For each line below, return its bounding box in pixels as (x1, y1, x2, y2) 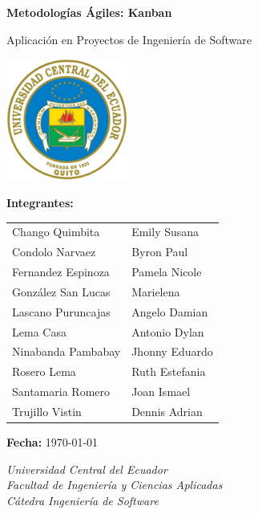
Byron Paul (131, 243, 188, 260)
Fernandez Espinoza (12, 263, 110, 279)
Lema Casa (12, 323, 67, 340)
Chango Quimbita (12, 223, 100, 240)
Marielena (131, 283, 180, 300)
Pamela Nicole (131, 263, 202, 279)
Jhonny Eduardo (131, 343, 213, 360)
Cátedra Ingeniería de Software (6, 492, 159, 508)
